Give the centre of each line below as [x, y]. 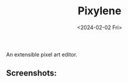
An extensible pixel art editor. [42, 54]
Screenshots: [32, 73]
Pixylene [100, 11]
